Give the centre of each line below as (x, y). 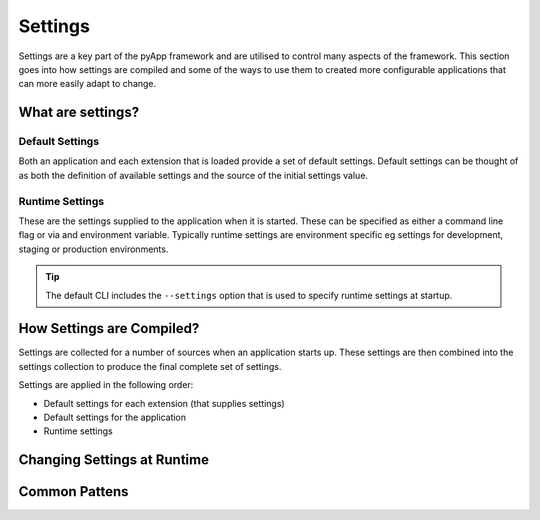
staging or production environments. (93, 249)
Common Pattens (73, 491)
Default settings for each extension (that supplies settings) (164, 403)
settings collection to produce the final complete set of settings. (150, 366)
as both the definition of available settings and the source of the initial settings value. (193, 175)
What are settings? (79, 112)
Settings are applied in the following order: (106, 385)
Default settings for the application (115, 417)
